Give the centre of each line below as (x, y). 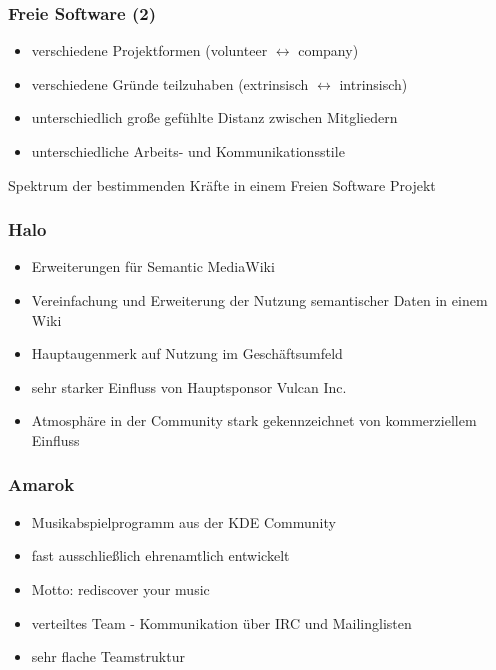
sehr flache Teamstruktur (108, 656)
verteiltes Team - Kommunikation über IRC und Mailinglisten (221, 622)
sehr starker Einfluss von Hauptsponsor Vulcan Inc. (189, 386)
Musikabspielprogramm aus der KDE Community (183, 521)
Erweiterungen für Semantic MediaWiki (153, 266)
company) (328, 50)
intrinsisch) (373, 83)
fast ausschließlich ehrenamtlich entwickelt (160, 555)
